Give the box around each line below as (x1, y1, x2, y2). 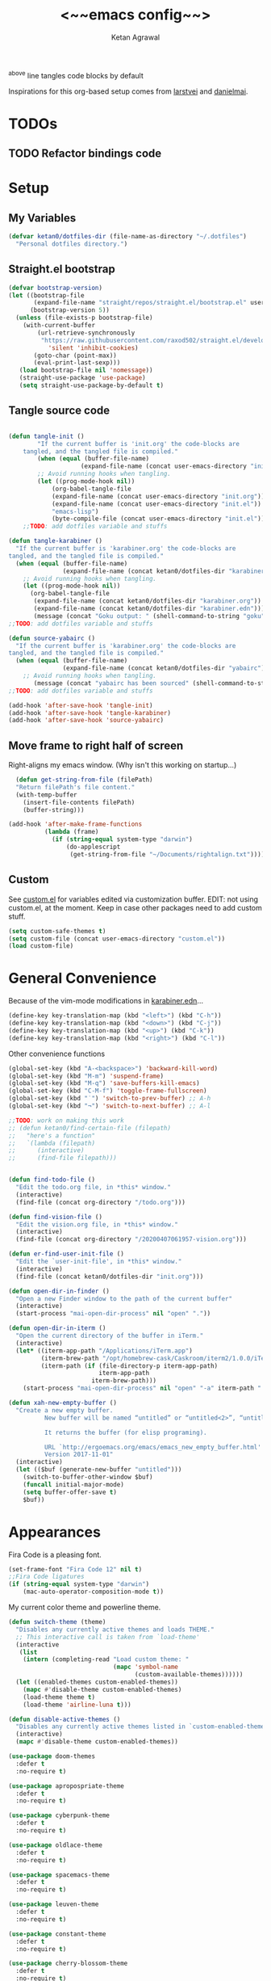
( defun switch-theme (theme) (8, 1618, 106, 1626)
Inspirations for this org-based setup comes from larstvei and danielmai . (8, 86, 248, 96)
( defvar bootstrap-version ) (8, 284, 103, 292)
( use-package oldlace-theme (8, 1840, 103, 1849)
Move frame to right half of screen (8, 738, 184, 752)
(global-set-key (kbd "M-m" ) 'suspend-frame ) (8, 1072, 164, 1080)
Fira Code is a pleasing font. (8, 1550, 102, 1559)
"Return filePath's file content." (15, 783, 135, 791)
